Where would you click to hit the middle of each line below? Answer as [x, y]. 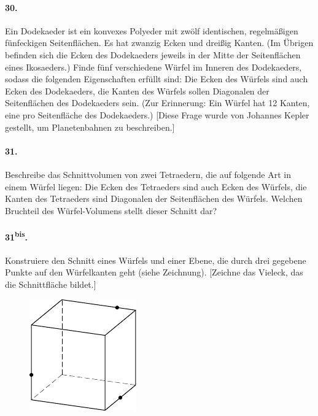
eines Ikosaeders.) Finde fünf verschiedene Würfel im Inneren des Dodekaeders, [153, 67]
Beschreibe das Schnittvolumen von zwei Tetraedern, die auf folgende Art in [148, 174]
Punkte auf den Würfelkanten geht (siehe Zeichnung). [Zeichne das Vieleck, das [154, 272]
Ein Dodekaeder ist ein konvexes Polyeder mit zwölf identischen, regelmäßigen [152, 30]
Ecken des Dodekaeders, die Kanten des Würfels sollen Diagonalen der [137, 91]
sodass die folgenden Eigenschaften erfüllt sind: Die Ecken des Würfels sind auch [157, 79]
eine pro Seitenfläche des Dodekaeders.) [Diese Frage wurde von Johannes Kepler [157, 114]
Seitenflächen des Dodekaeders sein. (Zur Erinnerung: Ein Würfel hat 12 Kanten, [157, 103]
